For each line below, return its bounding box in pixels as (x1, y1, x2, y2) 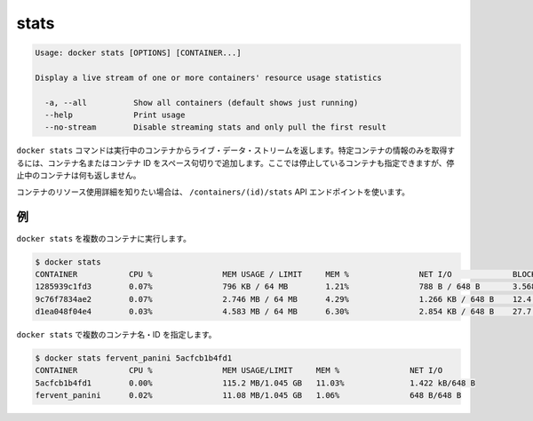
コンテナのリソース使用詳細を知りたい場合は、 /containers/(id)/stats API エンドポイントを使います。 (16, 187, 410, 197)
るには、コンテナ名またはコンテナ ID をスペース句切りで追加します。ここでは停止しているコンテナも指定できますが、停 (16, 157, 455, 168)
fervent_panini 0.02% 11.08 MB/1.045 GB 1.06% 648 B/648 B (35, 391, 462, 401)
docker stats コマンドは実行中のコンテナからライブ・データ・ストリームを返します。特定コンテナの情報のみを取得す (16, 145, 456, 155)
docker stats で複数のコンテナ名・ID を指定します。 (16, 330, 217, 340)
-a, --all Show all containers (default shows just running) (44, 98, 359, 107)
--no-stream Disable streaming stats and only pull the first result (44, 123, 386, 132)
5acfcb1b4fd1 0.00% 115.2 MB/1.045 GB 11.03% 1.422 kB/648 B (35, 377, 475, 388)
